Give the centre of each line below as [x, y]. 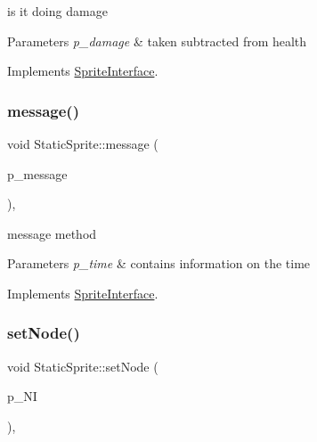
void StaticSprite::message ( [83, 143]
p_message [37, 173]
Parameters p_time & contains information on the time [159, 263]
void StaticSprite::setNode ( [83, 366]
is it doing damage [57, 11]
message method [52, 233]
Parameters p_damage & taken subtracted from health [157, 41]
